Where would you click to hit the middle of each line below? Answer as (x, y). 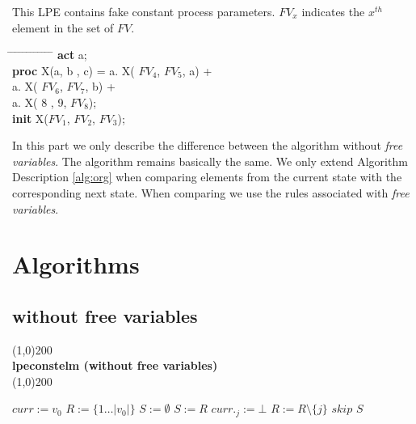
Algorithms (76, 264)
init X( (30, 118)
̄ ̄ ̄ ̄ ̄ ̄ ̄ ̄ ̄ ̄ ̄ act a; (50, 55)
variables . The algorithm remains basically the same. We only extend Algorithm (210, 161)
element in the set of (63, 27)
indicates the (333, 11)
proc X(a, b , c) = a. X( (74, 70)
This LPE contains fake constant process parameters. (144, 11)
